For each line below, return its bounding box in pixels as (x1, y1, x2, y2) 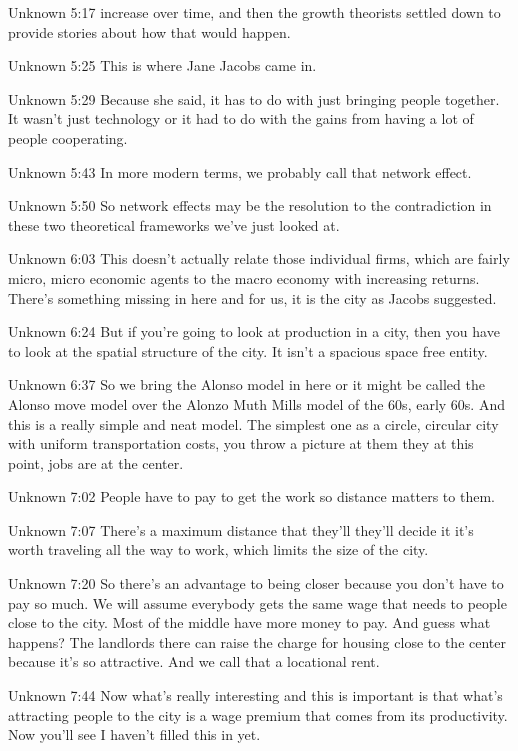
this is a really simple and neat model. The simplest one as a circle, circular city (8, 413, 499, 434)
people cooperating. (8, 127, 128, 148)
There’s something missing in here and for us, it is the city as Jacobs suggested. (8, 287, 497, 308)
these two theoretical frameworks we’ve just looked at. (8, 214, 340, 235)
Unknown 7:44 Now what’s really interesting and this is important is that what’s (8, 685, 503, 706)
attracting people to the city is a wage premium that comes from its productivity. (8, 704, 508, 725)
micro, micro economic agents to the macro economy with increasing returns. (8, 267, 480, 288)
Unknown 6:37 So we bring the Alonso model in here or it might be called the (8, 374, 485, 395)
